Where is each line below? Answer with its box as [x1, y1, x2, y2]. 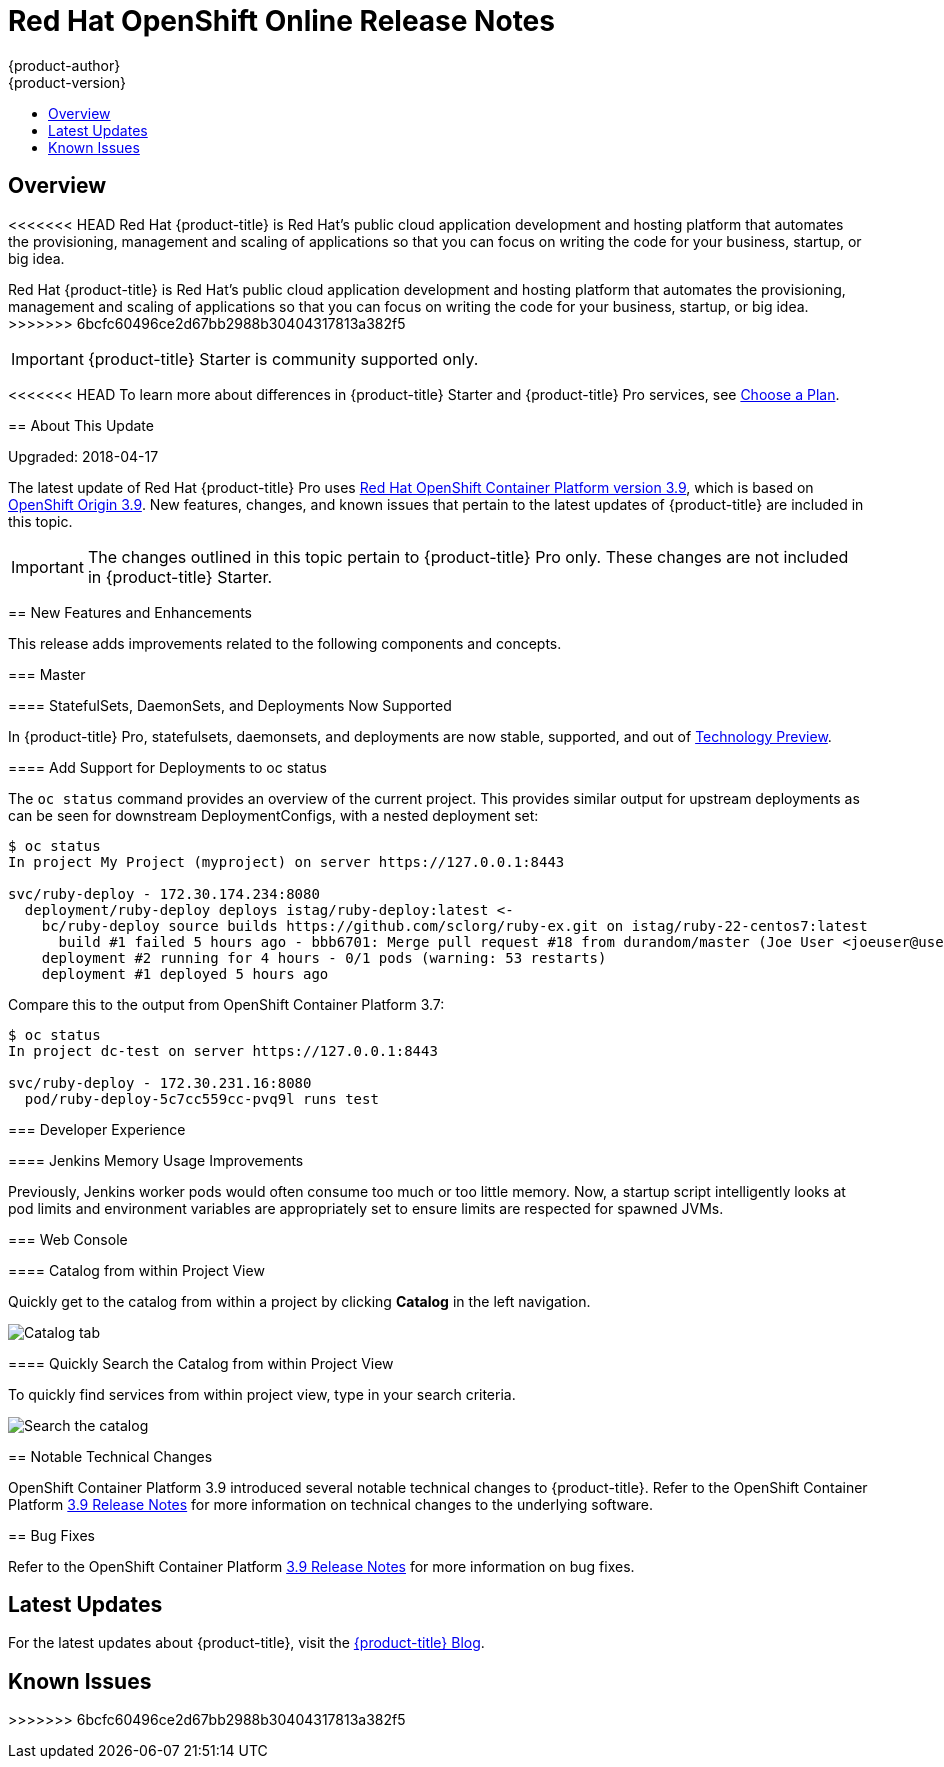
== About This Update [8, 416, 154, 434]
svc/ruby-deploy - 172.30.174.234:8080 [8, 885, 320, 902]
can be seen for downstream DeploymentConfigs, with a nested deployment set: [8, 806, 539, 824]
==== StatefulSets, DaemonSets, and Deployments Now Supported [8, 696, 452, 714]
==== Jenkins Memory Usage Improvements [8, 1151, 304, 1169]
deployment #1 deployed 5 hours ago [41, 965, 329, 982]
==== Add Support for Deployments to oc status [8, 758, 327, 776]
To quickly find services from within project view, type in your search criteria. [8, 1385, 516, 1403]
